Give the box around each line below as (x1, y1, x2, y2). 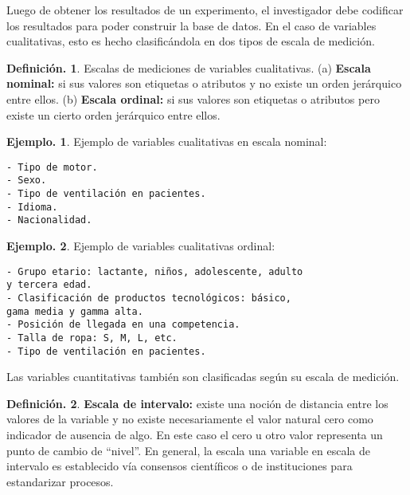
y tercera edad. (6, 279, 92, 291)
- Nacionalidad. (6, 214, 92, 226)
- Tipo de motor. (6, 161, 98, 173)
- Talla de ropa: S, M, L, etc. (6, 332, 178, 344)
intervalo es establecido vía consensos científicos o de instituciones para (6, 458, 353, 474)
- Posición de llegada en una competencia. (6, 319, 240, 331)
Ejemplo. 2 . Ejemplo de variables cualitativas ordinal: (6, 238, 275, 254)
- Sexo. (6, 175, 47, 187)
